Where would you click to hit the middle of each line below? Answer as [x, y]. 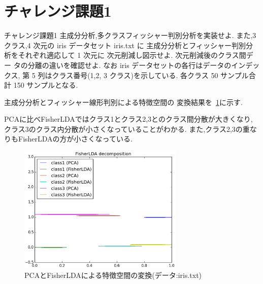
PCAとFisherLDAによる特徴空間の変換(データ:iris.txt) [113, 275]
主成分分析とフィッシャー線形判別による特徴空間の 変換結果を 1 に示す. [123, 102]
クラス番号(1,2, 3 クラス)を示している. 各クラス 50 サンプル [150, 75]
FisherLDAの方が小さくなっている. [75, 139]
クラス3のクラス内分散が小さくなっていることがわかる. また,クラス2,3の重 [127, 129]
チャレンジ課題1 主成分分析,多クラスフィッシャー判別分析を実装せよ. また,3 [130, 35]
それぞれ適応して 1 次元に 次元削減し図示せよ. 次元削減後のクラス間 [132, 55]
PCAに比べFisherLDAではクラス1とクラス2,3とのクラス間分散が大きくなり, [128, 119]
